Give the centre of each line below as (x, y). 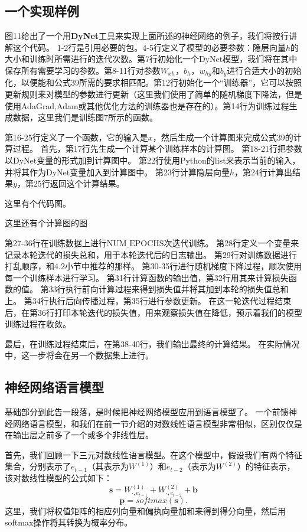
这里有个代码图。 (38, 203)
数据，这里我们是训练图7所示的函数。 (85, 117)
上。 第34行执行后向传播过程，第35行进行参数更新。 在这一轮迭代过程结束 (148, 300)
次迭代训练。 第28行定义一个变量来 (231, 242)
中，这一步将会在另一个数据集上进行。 (79, 355)
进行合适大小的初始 (264, 70)
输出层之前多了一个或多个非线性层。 (83, 435)
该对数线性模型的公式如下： (58, 478)
